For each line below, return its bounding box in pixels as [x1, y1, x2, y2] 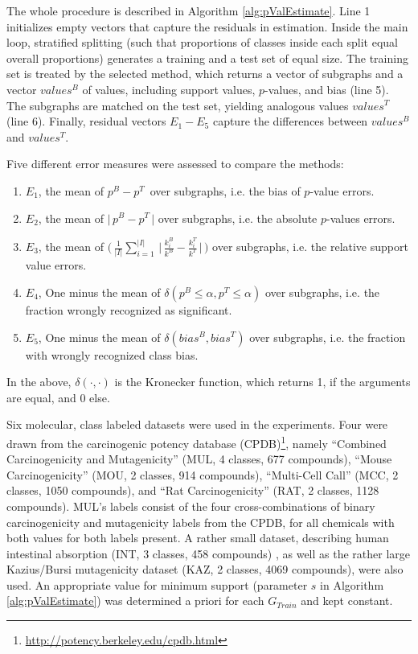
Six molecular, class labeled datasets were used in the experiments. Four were [6, 416, 388, 433]
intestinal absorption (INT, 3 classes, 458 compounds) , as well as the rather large [6, 545, 411, 561]
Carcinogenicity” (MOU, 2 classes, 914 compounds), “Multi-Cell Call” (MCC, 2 [6, 466, 399, 483]
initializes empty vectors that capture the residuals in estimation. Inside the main [6, 18, 408, 35]
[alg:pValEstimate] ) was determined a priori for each [6, 592, 264, 609]
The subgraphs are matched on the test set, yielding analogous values [6, 97, 349, 113]
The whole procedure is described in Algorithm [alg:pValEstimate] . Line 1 [6, 2, 371, 19]
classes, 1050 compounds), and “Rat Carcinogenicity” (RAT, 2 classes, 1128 [6, 482, 379, 499]
